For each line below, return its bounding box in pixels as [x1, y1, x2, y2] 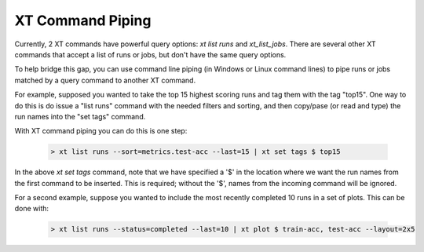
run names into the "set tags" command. [14, 111, 146, 121]
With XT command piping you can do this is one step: [14, 126, 188, 136]
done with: [14, 204, 49, 214]
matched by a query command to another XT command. [14, 75, 196, 85]
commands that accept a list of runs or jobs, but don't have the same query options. [14, 49, 287, 59]
